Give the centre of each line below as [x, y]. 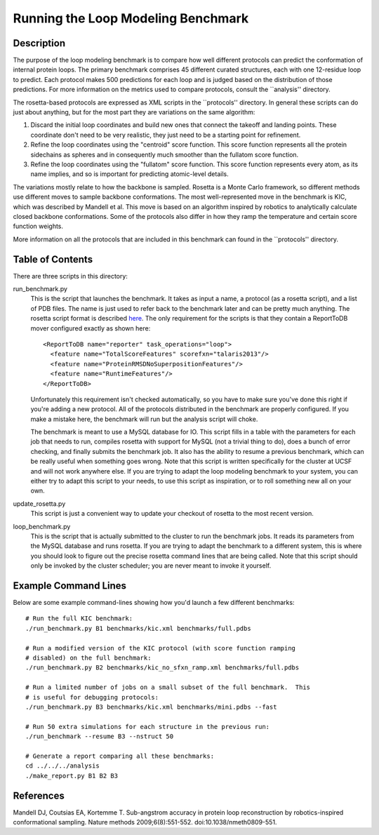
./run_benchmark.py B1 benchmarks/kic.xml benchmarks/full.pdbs [139, 628]
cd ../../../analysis [62, 766]
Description [39, 43]
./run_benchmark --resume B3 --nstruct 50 [100, 736]
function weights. [38, 226]
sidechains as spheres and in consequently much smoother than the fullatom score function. [165, 154]
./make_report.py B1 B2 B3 [72, 776]
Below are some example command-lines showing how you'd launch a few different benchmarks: [154, 603]
